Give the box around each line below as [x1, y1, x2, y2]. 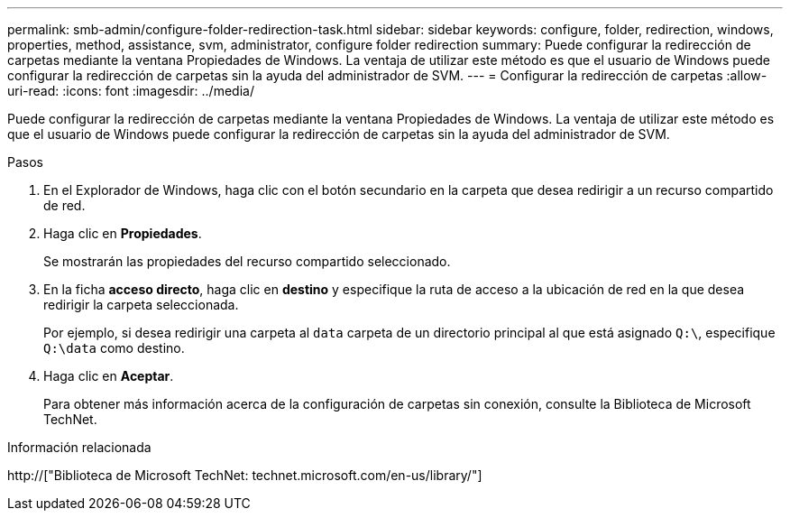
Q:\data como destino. [43, 340, 185, 356]
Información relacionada [7, 439, 152, 455]
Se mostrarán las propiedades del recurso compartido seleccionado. [43, 254, 451, 269]
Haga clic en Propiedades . [43, 226, 202, 241]
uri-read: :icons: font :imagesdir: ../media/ [7, 83, 254, 98]
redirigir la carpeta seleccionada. [43, 297, 239, 312]
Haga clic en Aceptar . [43, 368, 174, 384]
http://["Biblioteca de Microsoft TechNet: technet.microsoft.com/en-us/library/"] [7, 467, 482, 483]
